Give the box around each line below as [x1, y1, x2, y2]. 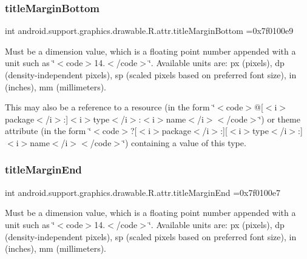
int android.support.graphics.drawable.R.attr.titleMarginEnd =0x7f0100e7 [5, 186, 280, 198]
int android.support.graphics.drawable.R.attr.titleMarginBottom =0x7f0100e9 [5, 24, 294, 37]
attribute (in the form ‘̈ [5, 124, 92, 137]
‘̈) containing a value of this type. [123, 136, 246, 149]
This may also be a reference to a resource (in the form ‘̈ [5, 101, 215, 113]
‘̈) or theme [258, 112, 300, 125]
